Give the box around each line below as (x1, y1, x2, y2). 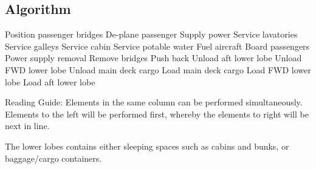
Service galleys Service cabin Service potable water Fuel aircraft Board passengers (5, 39, 310, 52)
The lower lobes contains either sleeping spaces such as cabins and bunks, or (5, 139, 289, 152)
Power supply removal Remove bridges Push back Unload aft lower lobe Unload (5, 51, 302, 64)
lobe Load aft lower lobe (5, 75, 95, 88)
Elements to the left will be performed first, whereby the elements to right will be (5, 107, 309, 120)
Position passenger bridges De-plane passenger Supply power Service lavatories (5, 28, 298, 41)
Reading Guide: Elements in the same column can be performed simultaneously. (5, 96, 303, 108)
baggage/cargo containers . (5, 151, 102, 164)
